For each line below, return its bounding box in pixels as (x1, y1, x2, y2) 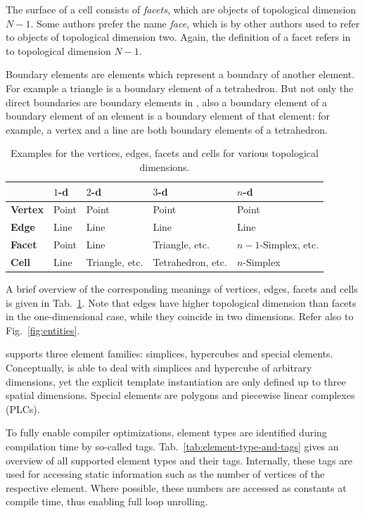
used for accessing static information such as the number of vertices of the (6, 467, 325, 481)
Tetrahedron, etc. (153, 254, 227, 269)
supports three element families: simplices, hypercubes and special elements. (6, 346, 333, 361)
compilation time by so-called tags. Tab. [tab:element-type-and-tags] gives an (6, 438, 339, 453)
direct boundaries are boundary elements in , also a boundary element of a (6, 94, 328, 109)
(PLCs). (6, 401, 40, 416)
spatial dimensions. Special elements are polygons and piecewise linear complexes (6, 388, 355, 403)
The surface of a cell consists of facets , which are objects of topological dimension (6, 2, 357, 16)
